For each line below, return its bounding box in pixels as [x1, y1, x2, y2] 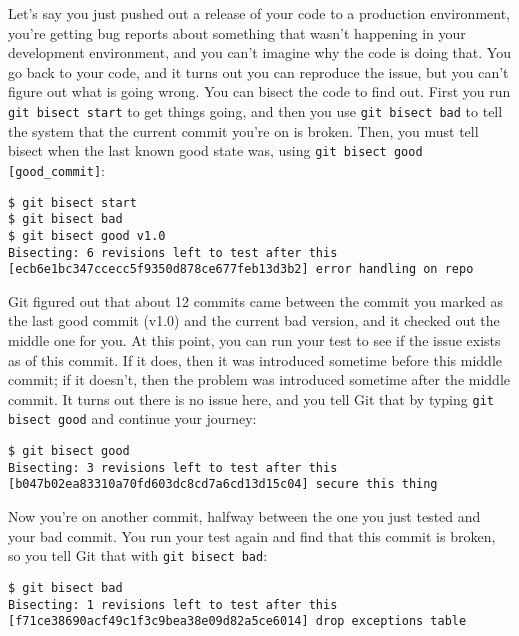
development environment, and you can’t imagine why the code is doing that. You [8, 42, 511, 63]
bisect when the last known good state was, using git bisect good [8, 140, 423, 161]
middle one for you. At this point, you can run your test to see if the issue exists [8, 330, 501, 350]
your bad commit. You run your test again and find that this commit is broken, [8, 525, 496, 546]
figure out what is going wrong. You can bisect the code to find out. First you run [8, 81, 511, 102]
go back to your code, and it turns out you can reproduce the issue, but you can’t [8, 61, 509, 82]
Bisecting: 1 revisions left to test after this [8, 597, 338, 612]
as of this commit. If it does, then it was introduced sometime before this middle [8, 349, 503, 370]
